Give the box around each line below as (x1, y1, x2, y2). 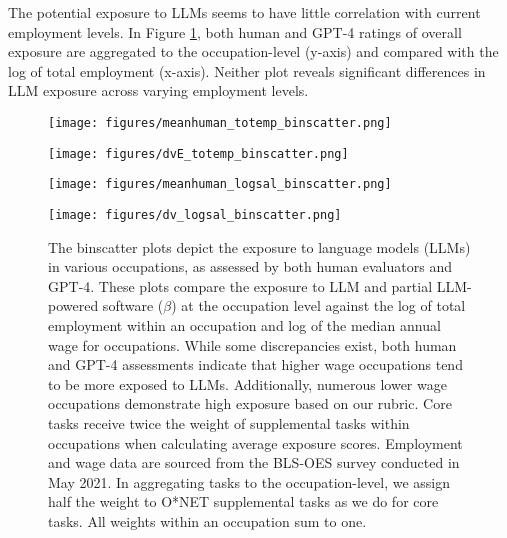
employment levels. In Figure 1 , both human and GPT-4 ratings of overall (8, 21, 462, 42)
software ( (102, 295, 164, 316)
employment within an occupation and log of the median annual (48, 314, 441, 335)
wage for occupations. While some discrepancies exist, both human (48, 334, 457, 355)
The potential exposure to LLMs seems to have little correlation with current (8, 2, 481, 22)
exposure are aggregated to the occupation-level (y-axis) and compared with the (8, 41, 499, 62)
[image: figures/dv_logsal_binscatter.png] (48, 207, 342, 222)
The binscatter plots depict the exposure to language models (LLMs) (48, 236, 471, 257)
